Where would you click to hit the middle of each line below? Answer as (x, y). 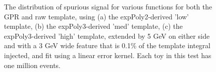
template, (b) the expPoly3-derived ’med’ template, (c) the (93, 26)
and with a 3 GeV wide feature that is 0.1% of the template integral (107, 45)
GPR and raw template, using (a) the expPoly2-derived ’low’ (97, 16)
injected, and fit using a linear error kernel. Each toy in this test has (108, 55)
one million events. (32, 65)
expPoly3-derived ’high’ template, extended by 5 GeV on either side (107, 36)
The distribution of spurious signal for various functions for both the (108, 6)
